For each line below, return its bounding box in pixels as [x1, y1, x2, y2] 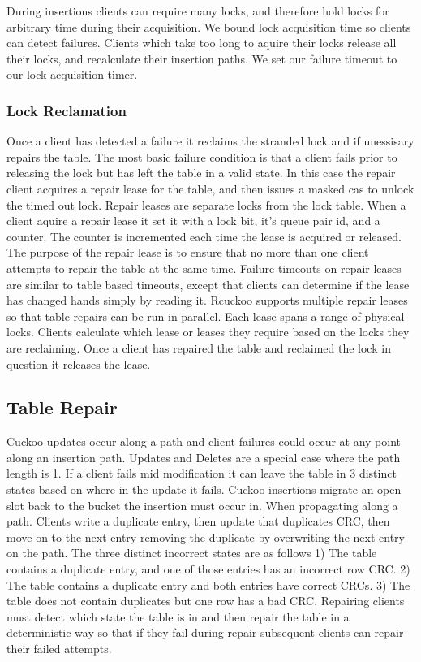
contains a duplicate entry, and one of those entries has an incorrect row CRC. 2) [6, 560, 410, 578]
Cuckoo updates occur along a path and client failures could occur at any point [6, 433, 402, 450]
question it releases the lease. [6, 355, 151, 372]
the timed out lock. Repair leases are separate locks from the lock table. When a [6, 196, 406, 213]
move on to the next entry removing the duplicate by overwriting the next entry [6, 528, 405, 545]
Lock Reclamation [6, 100, 127, 120]
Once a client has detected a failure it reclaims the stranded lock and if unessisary [6, 132, 415, 149]
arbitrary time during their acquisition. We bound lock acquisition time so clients [6, 18, 411, 35]
